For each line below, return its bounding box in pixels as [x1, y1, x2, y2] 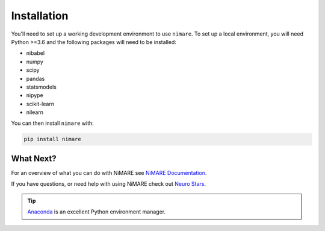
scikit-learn [26, 100, 54, 107]
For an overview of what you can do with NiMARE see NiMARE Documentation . [11, 169, 207, 176]
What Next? [11, 153, 57, 163]
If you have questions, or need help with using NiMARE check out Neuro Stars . [11, 180, 206, 188]
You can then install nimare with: [11, 119, 94, 127]
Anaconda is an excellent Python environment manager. [27, 208, 166, 215]
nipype [26, 92, 43, 99]
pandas [26, 75, 45, 82]
